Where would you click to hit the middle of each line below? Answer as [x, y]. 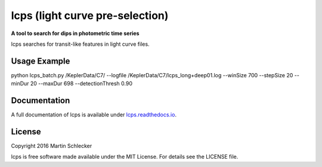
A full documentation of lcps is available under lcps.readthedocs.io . [94, 115]
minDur [20, 84]
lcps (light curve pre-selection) [90, 15]
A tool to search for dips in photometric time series [75, 33]
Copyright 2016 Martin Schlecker [52, 146]
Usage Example [41, 61]
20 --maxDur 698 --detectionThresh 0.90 [81, 84]
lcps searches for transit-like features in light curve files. [80, 44]
